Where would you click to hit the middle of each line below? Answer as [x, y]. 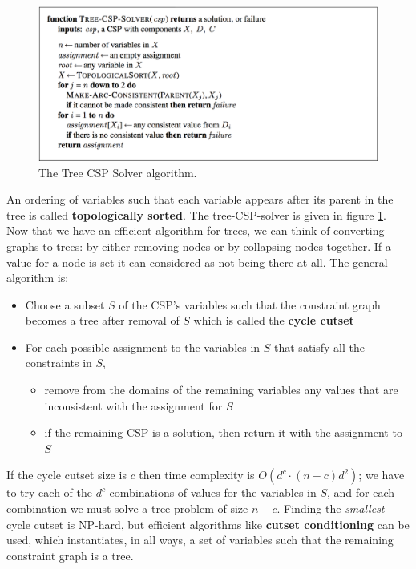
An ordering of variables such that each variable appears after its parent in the [200, 199]
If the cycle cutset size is [67, 475]
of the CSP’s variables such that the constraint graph [250, 304]
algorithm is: [38, 278]
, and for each [361, 492]
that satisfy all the [319, 347]
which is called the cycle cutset [274, 320]
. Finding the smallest [331, 508]
